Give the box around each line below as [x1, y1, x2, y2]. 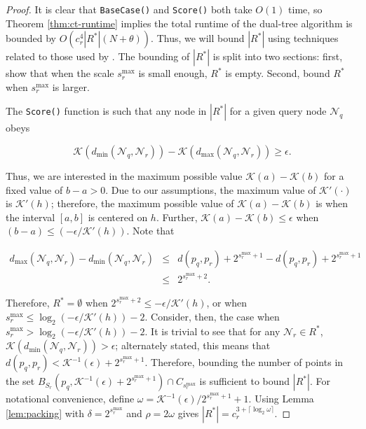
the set [6, 374, 35, 388]
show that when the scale [6, 66, 114, 80]
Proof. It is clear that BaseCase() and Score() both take [6, 2, 252, 16]
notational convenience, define [6, 391, 135, 406]
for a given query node [229, 104, 327, 118]
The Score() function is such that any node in [6, 104, 207, 118]
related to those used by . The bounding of [6, 49, 190, 64]
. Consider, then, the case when [144, 309, 280, 323]
